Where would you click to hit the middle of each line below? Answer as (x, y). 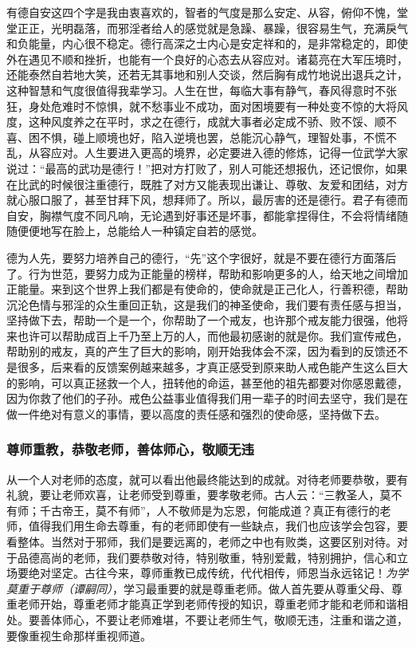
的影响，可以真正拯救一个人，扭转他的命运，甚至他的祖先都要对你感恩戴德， (207, 382)
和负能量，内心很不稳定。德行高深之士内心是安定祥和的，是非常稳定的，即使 (207, 43)
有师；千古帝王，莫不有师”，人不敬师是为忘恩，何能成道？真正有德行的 (193, 510)
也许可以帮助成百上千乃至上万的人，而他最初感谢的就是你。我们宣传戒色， (212, 335)
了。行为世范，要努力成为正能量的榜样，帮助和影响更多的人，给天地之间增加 (207, 273)
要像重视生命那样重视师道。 (79, 635)
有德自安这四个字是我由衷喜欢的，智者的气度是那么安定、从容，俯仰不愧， (202, 12)
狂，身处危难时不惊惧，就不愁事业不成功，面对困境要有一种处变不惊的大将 (202, 106)
